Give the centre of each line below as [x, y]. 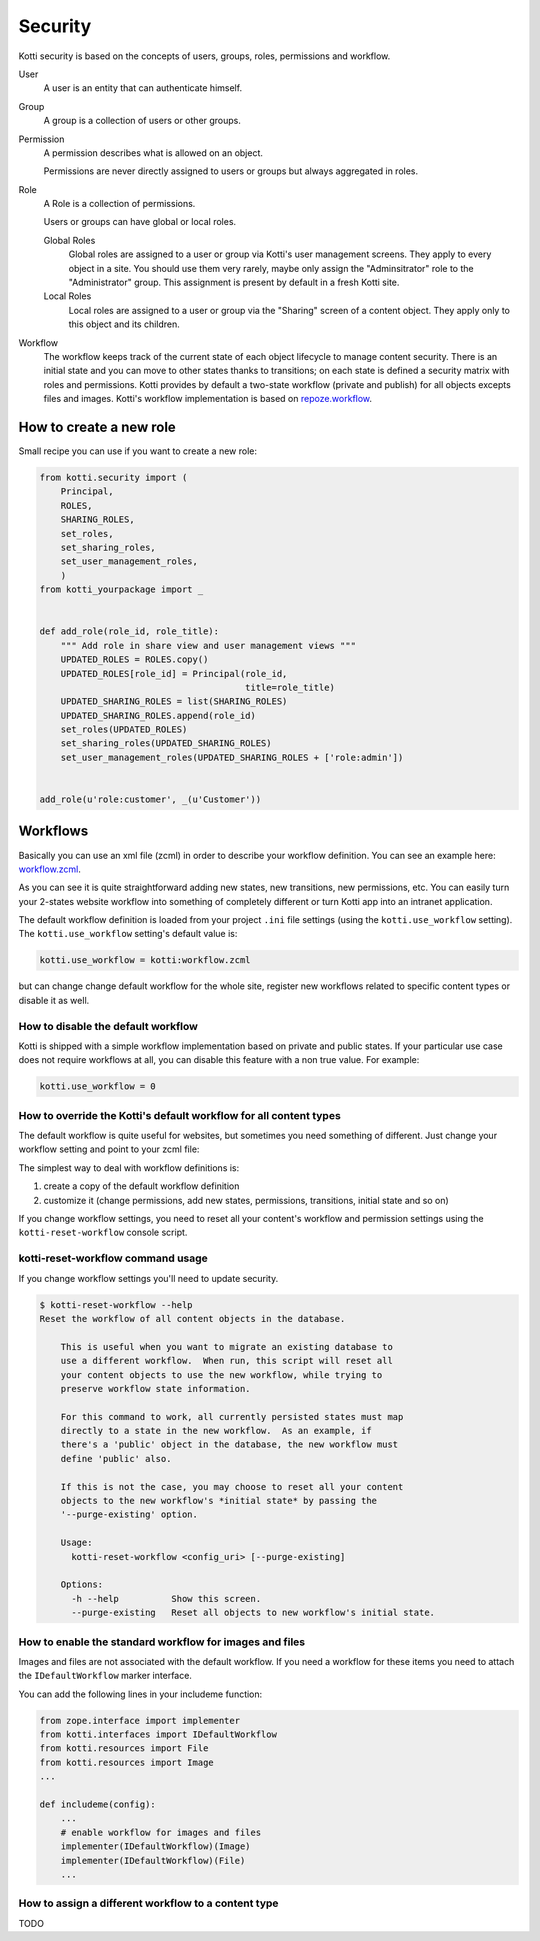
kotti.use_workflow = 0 [98, 1086]
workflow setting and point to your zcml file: [109, 1149]
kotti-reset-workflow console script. [103, 1232]
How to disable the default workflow [108, 1026]
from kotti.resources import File [124, 1748]
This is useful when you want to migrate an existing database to [227, 1346]
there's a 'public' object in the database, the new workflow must [229, 1444]
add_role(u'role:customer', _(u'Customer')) [150, 799]
